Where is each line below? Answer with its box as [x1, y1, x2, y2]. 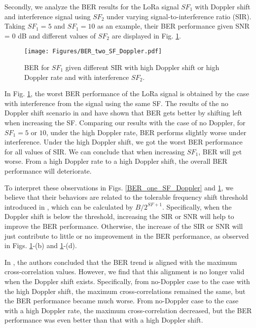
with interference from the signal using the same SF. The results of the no [4, 98, 228, 108]
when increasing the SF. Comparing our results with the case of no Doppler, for [4, 117, 246, 127]
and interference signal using [4, 11, 91, 21]
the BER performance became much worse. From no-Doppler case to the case [4, 295, 239, 306]
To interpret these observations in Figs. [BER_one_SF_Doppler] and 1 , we [4, 182, 234, 192]
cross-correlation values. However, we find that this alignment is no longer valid [4, 266, 245, 277]
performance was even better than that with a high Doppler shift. [4, 315, 203, 325]
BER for [24, 62, 50, 73]
